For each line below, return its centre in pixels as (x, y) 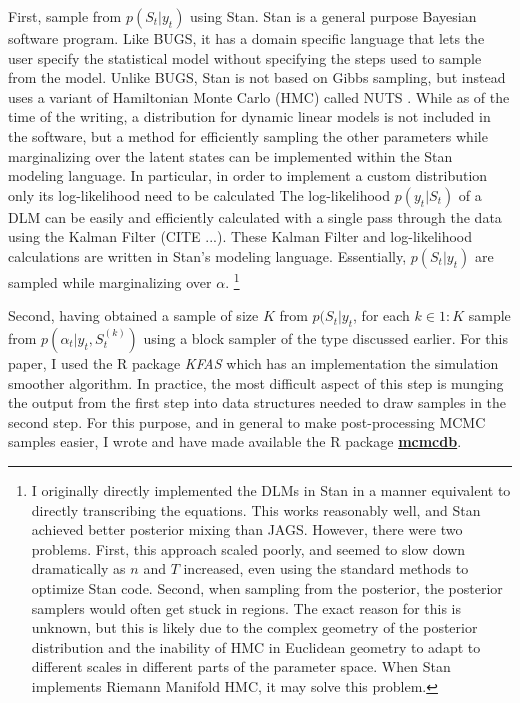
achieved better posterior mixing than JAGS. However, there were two (247, 529)
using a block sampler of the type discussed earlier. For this (325, 337)
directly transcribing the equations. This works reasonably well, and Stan (256, 509)
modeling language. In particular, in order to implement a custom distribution (248, 175)
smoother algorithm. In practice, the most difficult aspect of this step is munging (256, 382)
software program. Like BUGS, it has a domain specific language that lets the (246, 38)
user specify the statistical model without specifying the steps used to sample (245, 57)
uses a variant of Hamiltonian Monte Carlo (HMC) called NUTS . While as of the (259, 96)
